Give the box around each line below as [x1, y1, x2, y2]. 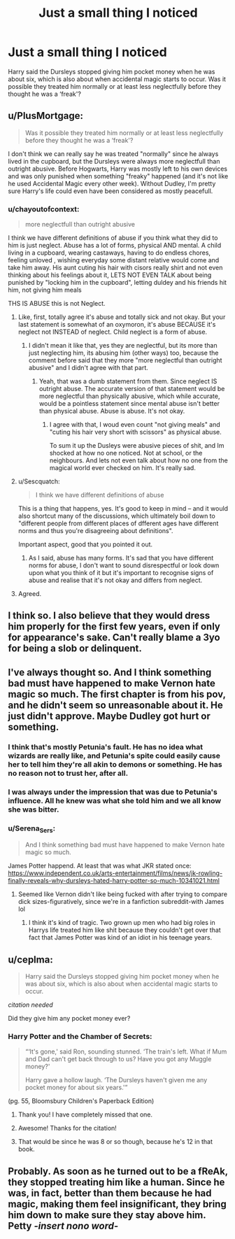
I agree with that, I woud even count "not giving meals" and [49, 420, 221, 429]
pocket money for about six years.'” [24, 1083, 128, 1092]
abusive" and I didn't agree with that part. [28, 364, 149, 372]
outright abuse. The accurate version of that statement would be [38, 385, 225, 393]
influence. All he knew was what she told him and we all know [8, 795, 222, 805]
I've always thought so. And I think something [8, 666, 212, 678]
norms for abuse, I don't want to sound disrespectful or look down [28, 561, 220, 569]
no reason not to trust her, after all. [8, 768, 129, 778]
